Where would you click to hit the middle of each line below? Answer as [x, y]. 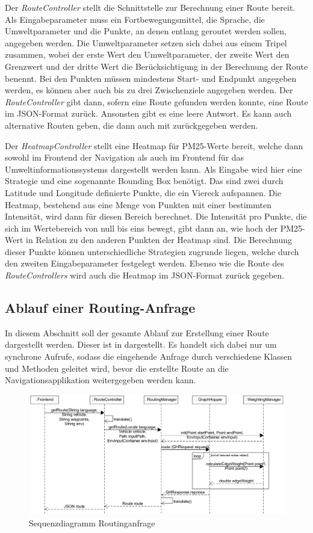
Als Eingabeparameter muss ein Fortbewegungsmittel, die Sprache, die [135, 19]
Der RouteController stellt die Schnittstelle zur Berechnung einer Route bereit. [150, 7]
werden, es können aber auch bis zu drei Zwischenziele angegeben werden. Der [149, 90]
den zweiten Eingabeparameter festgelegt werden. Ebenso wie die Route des [145, 263]
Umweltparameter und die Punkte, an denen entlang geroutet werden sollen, [146, 31]
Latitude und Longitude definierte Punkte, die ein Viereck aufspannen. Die [143, 192]
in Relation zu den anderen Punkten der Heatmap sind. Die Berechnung [159, 240]
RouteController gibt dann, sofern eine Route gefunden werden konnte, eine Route [156, 101]
